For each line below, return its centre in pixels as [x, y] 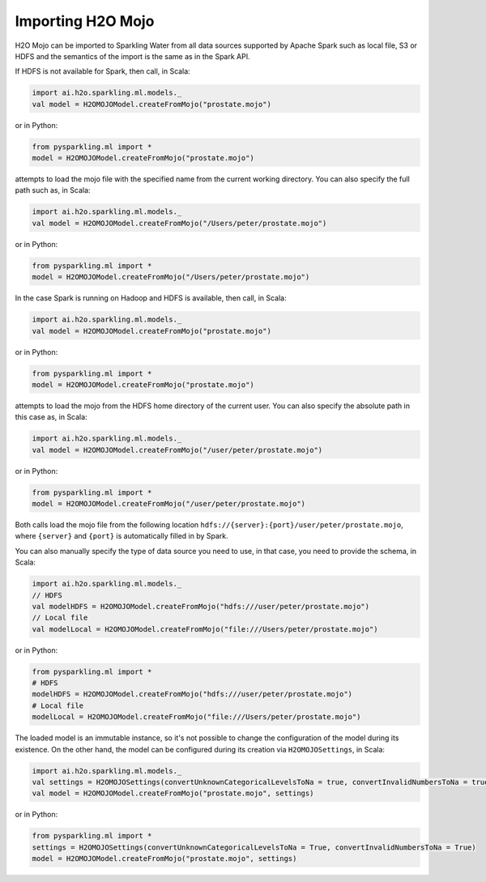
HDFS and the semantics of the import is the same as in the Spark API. [132, 56]
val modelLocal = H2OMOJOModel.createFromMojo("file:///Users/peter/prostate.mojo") [205, 629]
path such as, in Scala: [53, 190]
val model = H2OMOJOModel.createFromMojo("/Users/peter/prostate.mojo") [179, 223]
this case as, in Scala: [51, 417]
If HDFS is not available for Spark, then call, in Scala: [102, 71]
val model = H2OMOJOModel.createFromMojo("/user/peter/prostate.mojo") [177, 450]
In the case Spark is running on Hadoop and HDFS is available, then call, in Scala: [151, 298]
